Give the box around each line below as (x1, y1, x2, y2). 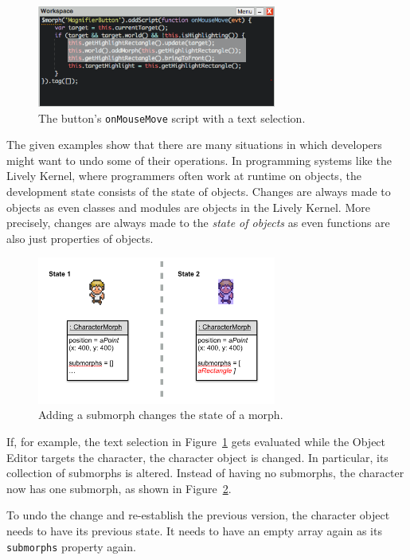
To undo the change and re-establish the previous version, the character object (6, 507, 390, 523)
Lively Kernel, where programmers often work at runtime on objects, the (6, 167, 361, 184)
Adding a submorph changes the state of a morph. (38, 406, 283, 423)
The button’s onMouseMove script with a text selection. (38, 109, 306, 126)
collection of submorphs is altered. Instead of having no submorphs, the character (6, 464, 404, 481)
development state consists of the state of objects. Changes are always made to (6, 183, 391, 200)
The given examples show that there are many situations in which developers (6, 136, 382, 153)
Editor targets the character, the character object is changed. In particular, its (6, 448, 389, 465)
